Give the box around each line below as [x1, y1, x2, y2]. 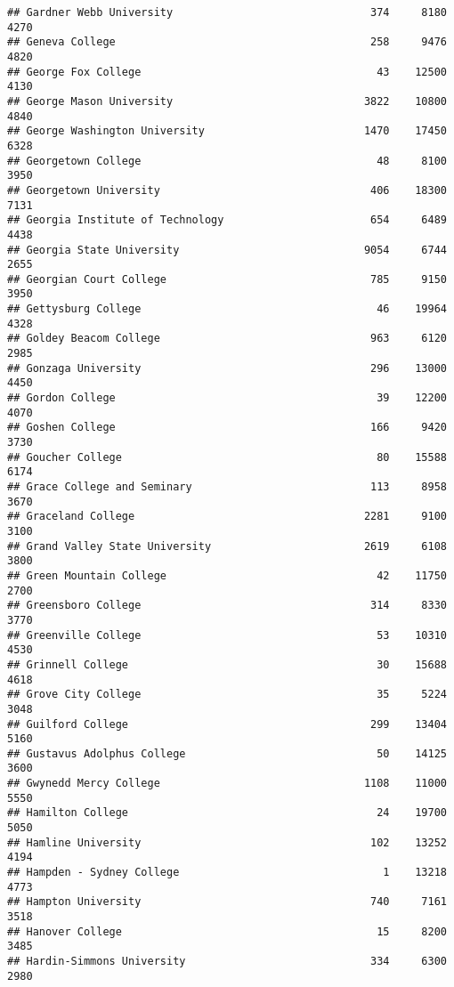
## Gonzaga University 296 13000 [7, 361, 447, 375]
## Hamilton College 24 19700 [7, 806, 447, 820]
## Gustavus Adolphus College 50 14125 [7, 747, 447, 760]
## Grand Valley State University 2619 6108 [7, 539, 447, 553]
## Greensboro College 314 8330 [7, 599, 447, 612]
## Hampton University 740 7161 [7, 895, 447, 909]
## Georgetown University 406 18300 [7, 183, 447, 197]
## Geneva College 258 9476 [7, 36, 447, 49]
